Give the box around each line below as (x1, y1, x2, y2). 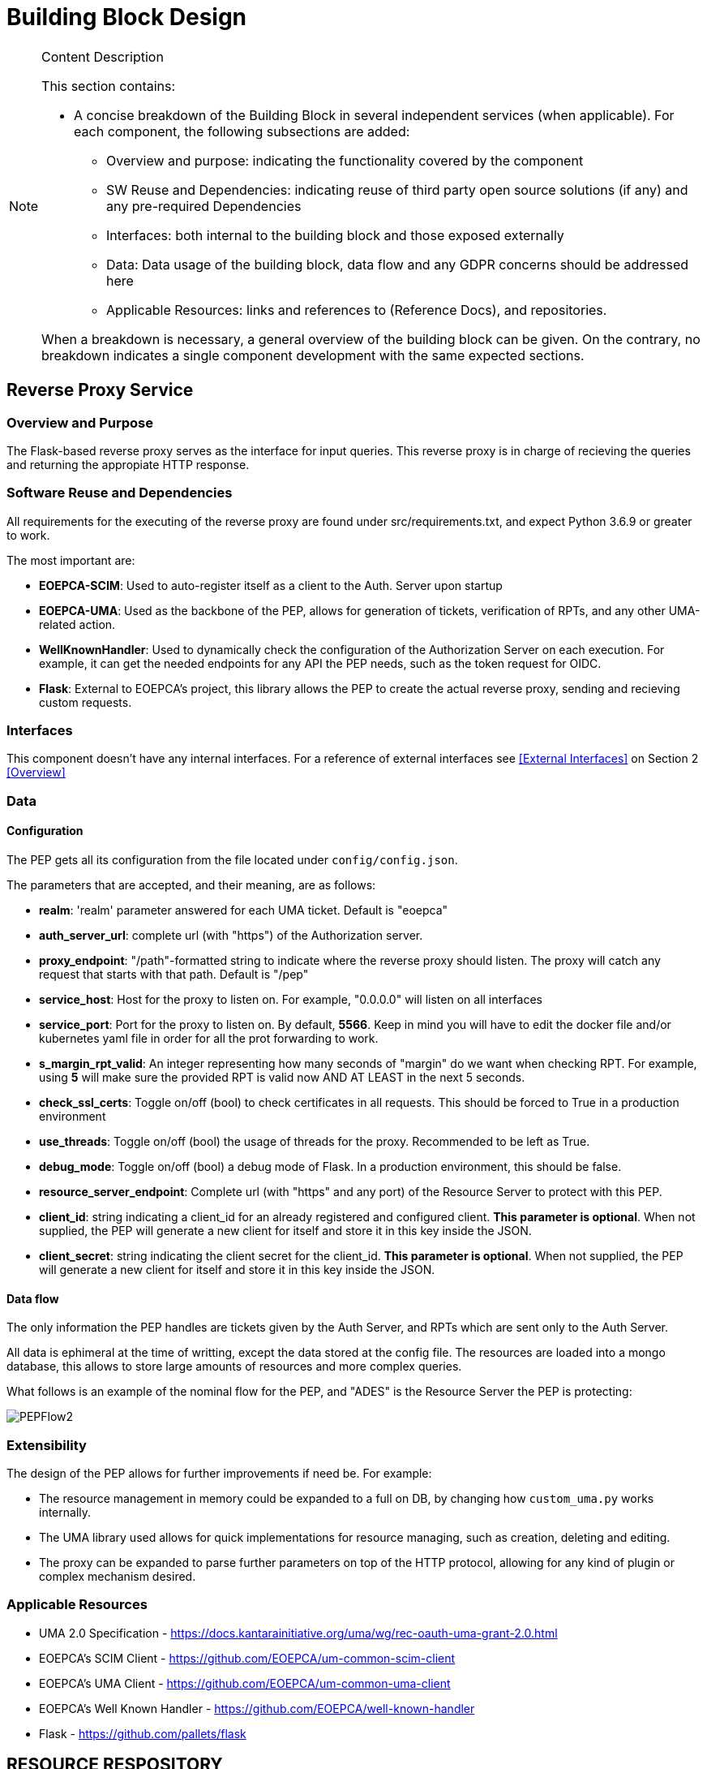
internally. (39, 1505, 92, 1520)
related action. (39, 617, 116, 631)
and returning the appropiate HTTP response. (6, 457, 250, 471)
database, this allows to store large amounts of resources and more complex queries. (6, 1359, 462, 1374)
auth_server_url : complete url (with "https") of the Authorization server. (39, 928, 423, 943)
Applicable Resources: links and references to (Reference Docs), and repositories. (106, 301, 607, 318)
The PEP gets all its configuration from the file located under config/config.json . (6, 853, 458, 867)
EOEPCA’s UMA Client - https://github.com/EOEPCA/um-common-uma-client (39, 1676, 451, 1690)
